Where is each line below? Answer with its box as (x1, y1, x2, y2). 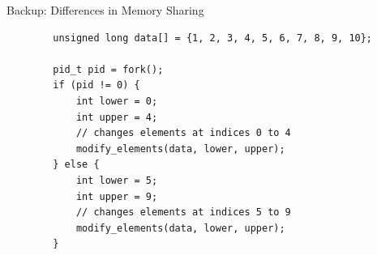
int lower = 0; (75, 95, 158, 107)
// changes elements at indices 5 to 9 (75, 206, 291, 219)
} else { (53, 159, 100, 171)
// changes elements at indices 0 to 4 (75, 127, 291, 139)
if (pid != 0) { (53, 79, 140, 91)
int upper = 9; (75, 190, 158, 202)
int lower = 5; (75, 174, 158, 186)
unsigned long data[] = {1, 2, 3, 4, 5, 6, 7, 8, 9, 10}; (53, 32, 373, 44)
